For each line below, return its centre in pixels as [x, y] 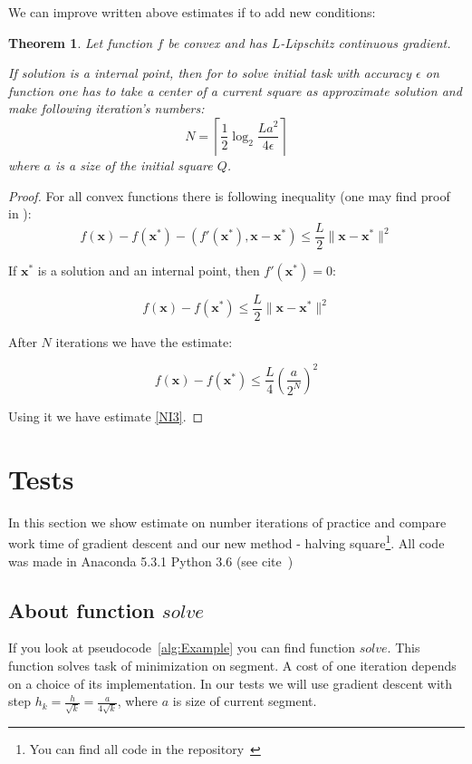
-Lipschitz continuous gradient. [366, 42]
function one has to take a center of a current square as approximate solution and [235, 90]
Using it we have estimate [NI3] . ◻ [106, 416]
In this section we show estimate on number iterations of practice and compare [227, 522]
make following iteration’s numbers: [106, 108]
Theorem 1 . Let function [81, 42]
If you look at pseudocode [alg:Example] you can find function [182, 648]
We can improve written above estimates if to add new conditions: [192, 12]
